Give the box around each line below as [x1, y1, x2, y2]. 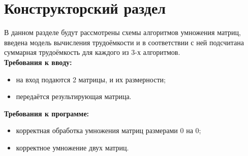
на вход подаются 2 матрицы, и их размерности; [16, 74, 166, 84]
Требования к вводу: [4, 56, 72, 67]
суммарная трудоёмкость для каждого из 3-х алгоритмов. [4, 47, 180, 57]
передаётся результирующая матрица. [16, 91, 132, 102]
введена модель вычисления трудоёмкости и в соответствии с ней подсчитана [4, 37, 244, 47]
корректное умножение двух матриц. [16, 142, 129, 152]
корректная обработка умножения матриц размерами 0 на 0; [16, 125, 201, 136]
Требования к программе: [4, 108, 89, 118]
